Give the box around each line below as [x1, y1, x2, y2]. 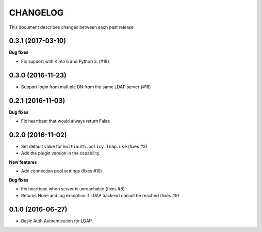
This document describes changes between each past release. [9, 24, 135, 30]
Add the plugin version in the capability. [21, 150, 100, 156]
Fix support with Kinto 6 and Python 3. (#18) [21, 58, 109, 64]
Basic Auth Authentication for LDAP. [21, 218, 93, 224]
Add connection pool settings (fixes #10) [21, 168, 102, 174]
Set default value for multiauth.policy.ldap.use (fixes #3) [21, 143, 147, 149]
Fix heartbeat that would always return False [21, 118, 110, 124]
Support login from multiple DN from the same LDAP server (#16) [21, 84, 151, 90]
